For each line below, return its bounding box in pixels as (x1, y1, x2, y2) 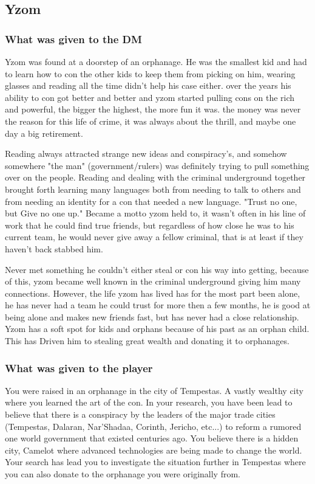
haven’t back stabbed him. (5, 242, 103, 255)
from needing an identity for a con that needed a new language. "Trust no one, (5, 195, 297, 207)
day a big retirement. (5, 126, 83, 139)
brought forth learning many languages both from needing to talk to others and (5, 182, 301, 195)
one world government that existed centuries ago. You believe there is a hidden (5, 432, 299, 444)
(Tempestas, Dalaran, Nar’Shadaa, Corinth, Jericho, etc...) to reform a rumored (5, 420, 302, 432)
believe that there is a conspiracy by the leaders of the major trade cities (5, 408, 276, 421)
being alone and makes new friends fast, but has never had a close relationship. (5, 310, 299, 323)
